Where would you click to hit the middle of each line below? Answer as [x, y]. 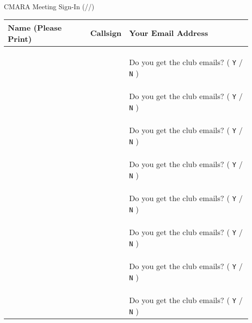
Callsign [106, 33]
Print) [20, 38]
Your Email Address [169, 33]
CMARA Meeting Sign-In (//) [49, 6]
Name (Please [35, 27]
